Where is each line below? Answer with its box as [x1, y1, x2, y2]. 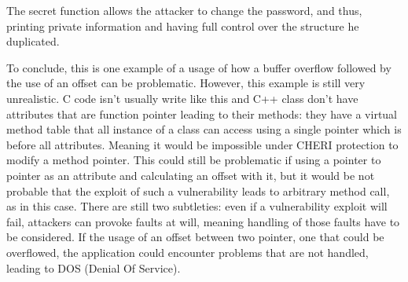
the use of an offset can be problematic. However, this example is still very [6, 75, 366, 91]
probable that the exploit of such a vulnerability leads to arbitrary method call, [6, 182, 390, 199]
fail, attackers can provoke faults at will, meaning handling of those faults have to [6, 213, 400, 229]
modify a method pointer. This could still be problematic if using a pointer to [6, 152, 381, 168]
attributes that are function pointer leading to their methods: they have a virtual [6, 105, 398, 122]
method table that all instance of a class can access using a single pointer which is [6, 121, 402, 137]
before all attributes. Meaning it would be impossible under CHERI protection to [6, 136, 399, 152]
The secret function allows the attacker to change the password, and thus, [6, 2, 362, 18]
